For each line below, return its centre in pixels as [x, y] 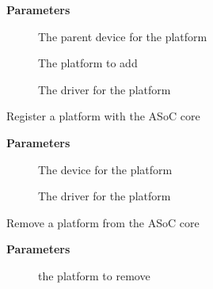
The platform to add [88, 63]
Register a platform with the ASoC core [103, 116]
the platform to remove [94, 275]
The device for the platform [105, 169]
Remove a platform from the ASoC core [103, 222]
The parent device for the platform [123, 36]
